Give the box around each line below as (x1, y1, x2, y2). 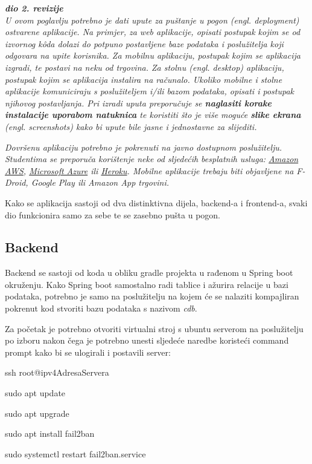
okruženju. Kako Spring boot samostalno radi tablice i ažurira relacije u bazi (5, 278, 288, 290)
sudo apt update (5, 387, 66, 399)
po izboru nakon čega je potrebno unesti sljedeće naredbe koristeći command (5, 334, 289, 347)
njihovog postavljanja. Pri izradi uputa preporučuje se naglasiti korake (5, 96, 272, 109)
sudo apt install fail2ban (5, 427, 95, 440)
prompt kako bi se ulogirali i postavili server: (5, 345, 171, 358)
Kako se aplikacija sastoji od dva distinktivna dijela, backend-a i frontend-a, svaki (5, 196, 308, 209)
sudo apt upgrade (5, 407, 69, 419)
